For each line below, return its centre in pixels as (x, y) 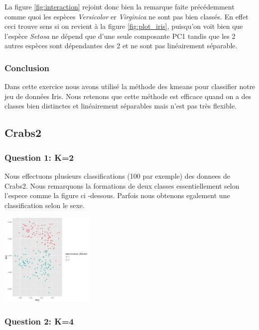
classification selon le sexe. (45, 205)
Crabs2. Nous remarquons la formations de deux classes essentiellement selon (122, 185)
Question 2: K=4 (39, 321)
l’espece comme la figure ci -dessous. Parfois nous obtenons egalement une (117, 195)
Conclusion (27, 67)
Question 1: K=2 (39, 157)
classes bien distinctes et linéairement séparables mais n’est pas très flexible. (121, 106)
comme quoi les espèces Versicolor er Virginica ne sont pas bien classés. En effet (127, 16)
